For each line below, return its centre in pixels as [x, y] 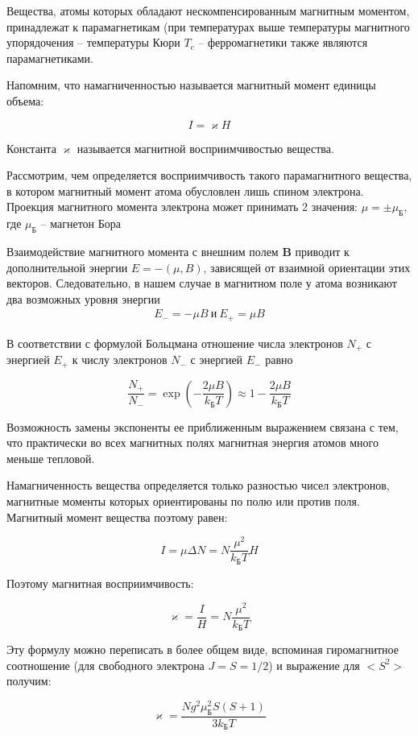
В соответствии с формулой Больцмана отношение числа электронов [175, 343]
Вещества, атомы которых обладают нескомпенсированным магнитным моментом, [208, 10]
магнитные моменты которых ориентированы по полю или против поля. [183, 501]
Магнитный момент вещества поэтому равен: [117, 517]
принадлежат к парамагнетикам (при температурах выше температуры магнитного [208, 26]
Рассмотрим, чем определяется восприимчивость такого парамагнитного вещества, [209, 175]
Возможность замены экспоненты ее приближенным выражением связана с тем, [203, 426]
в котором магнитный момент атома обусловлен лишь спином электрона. [185, 190]
